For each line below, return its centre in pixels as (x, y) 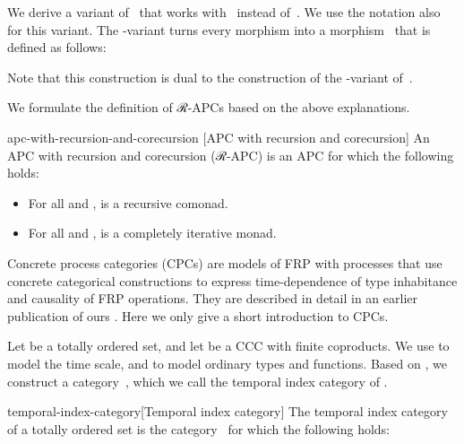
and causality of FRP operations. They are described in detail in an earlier (212, 298)
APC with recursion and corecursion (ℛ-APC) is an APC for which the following (231, 155)
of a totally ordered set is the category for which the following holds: (198, 428)
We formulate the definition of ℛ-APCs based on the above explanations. (209, 107)
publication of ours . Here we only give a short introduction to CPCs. (198, 315)
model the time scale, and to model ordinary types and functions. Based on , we (227, 363)
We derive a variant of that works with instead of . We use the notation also (224, 12)
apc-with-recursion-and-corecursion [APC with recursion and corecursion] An (219, 137)
